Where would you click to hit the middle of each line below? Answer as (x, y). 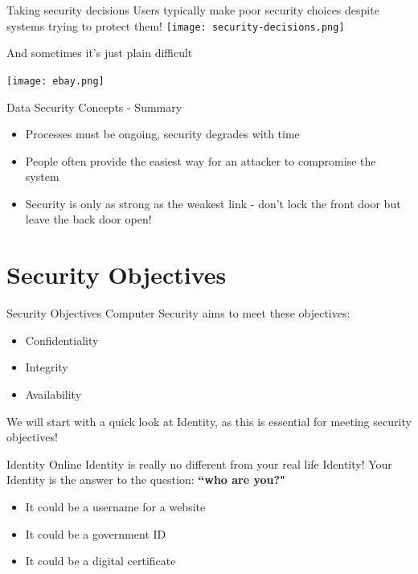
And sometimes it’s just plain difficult (100, 53)
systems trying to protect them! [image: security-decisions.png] (176, 25)
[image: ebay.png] (55, 81)
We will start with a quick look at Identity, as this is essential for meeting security (209, 421)
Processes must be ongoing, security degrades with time (162, 134)
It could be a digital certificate (100, 561)
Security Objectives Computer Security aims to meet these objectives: (178, 313)
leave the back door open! (88, 219)
